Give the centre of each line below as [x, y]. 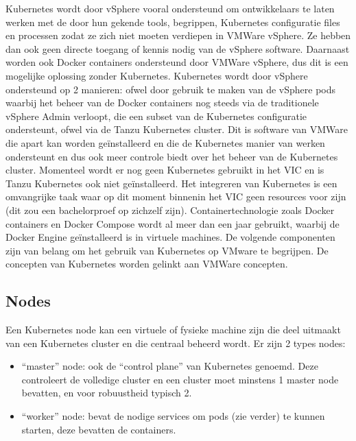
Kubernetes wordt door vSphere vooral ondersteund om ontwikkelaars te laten [170, 8]
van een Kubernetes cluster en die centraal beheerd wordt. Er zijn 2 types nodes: [176, 343]
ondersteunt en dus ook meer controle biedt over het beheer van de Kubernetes [172, 156]
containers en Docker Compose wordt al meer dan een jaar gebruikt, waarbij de [173, 223]
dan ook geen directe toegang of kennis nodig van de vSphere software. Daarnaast [178, 48]
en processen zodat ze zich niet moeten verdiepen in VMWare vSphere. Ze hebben [178, 35]
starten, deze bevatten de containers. [99, 429]
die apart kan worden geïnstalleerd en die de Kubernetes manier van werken [165, 142]
